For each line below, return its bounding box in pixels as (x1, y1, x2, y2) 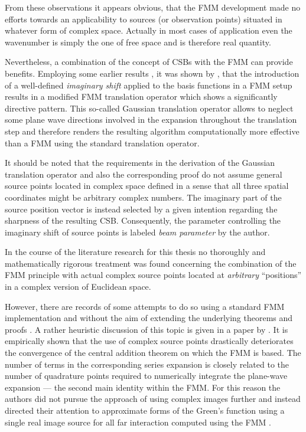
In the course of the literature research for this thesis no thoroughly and (5, 246, 266, 258)
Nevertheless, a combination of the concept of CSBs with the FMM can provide (5, 55, 293, 68)
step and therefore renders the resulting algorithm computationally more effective (5, 125, 300, 137)
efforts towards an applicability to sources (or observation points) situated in (5, 12, 282, 25)
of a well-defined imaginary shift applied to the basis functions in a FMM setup (5, 78, 292, 91)
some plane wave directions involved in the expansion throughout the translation (5, 113, 297, 126)
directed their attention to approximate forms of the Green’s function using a (5, 404, 285, 416)
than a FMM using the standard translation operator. (5, 136, 200, 149)
